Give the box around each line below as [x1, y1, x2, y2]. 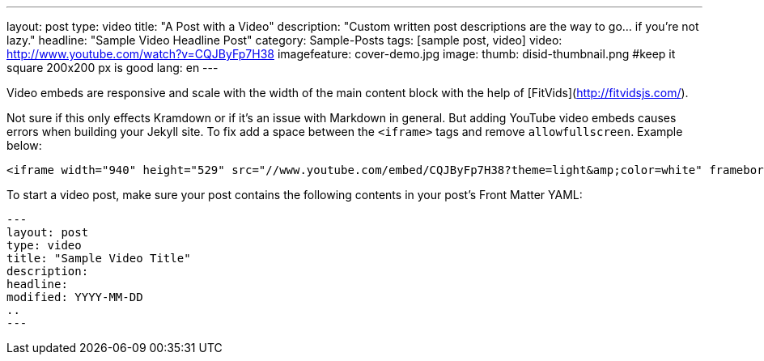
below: [6, 138, 42, 152]
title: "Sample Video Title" [6, 252, 191, 265]
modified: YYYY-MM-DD [6, 291, 143, 304]
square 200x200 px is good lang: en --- [6, 61, 219, 74]
